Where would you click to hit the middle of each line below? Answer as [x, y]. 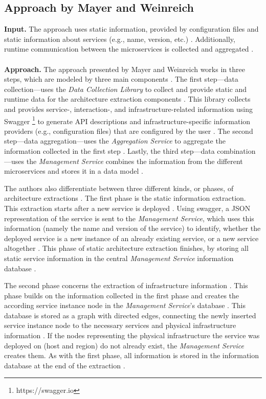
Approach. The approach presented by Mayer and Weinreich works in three [125, 69]
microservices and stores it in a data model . [74, 171]
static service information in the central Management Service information [119, 258]
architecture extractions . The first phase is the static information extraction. [125, 198]
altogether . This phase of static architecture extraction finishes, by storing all [126, 248]
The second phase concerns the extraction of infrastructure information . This [126, 285]
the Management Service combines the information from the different [135, 161]
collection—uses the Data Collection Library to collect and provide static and [126, 89]
